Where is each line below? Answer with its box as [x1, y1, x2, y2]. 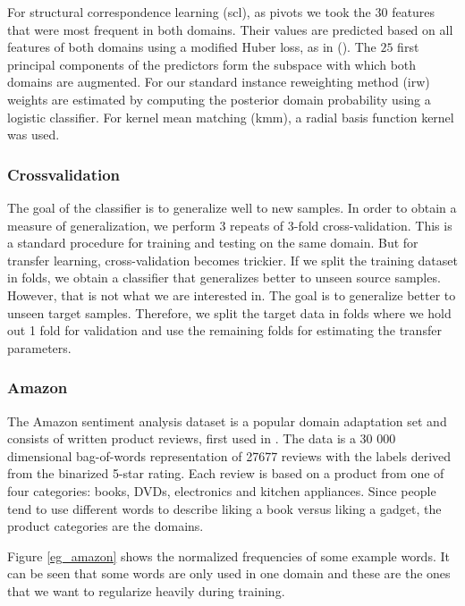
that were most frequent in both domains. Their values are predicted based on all [7, 20, 453, 38]
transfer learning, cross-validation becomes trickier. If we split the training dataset [7, 250, 458, 269]
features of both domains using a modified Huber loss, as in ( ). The [7, 38, 376, 56]
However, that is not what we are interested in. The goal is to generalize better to [7, 285, 456, 304]
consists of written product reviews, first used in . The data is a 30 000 [7, 429, 396, 448]
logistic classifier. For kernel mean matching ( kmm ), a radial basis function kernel [7, 107, 454, 126]
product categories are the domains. [7, 517, 204, 535]
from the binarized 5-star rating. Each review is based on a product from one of [7, 464, 444, 483]
